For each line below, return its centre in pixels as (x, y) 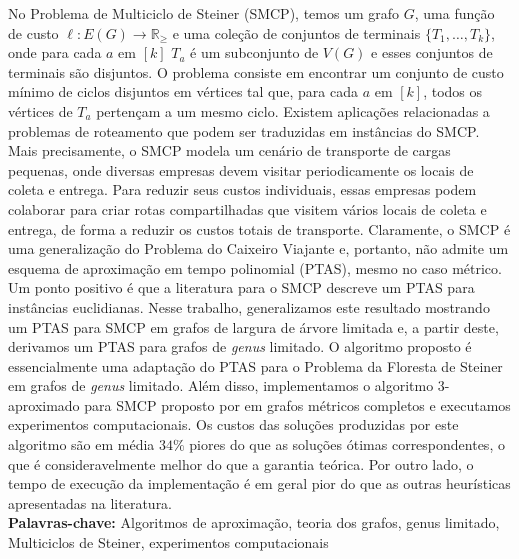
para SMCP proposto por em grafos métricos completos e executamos (297, 404)
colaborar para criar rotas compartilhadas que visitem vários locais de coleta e (247, 208)
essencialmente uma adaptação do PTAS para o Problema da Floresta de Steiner (255, 365)
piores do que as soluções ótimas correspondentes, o (347, 444)
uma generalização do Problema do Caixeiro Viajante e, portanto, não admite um (258, 248)
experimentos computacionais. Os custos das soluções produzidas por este (233, 424)
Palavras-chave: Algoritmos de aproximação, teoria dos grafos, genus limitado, (254, 522)
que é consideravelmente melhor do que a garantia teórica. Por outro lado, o (241, 463)
